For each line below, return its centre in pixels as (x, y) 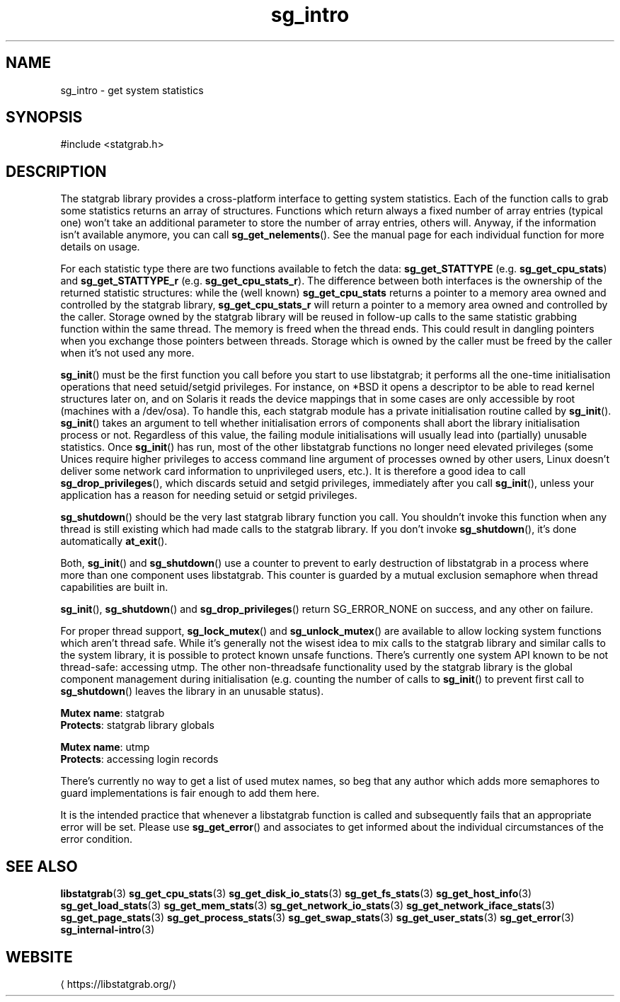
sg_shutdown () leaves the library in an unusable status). (192, 691)
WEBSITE (39, 957)
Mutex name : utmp (105, 747)
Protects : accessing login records (139, 759)
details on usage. (100, 247)
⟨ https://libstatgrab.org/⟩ (118, 984)
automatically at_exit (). (114, 541)
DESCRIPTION (56, 171)
